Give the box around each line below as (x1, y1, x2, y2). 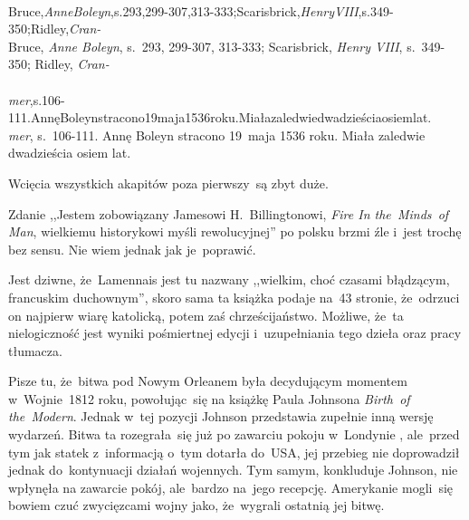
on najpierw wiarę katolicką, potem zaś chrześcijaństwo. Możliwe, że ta (8, 305, 404, 324)
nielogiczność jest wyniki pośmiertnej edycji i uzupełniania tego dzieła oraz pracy (8, 323, 462, 342)
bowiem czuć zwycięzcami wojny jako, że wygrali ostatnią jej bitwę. (8, 496, 385, 515)
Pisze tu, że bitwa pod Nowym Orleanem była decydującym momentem (8, 371, 407, 390)
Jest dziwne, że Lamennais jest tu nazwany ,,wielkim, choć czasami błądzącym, (8, 270, 450, 289)
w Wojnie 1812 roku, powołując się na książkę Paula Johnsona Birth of (8, 389, 410, 408)
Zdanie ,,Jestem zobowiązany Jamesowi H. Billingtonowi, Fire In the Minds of (8, 204, 449, 223)
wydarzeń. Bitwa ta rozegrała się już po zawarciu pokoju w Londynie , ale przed (8, 425, 460, 444)
